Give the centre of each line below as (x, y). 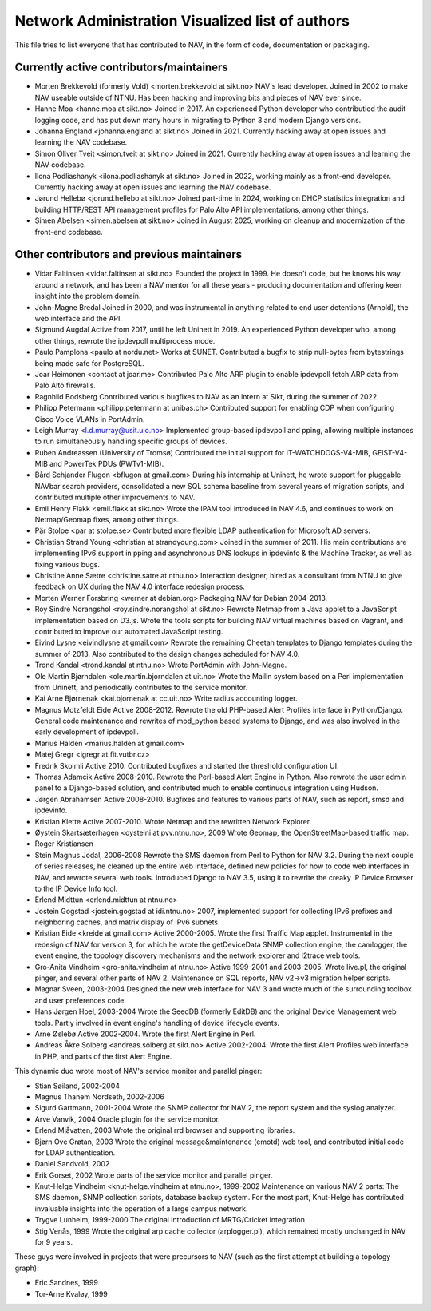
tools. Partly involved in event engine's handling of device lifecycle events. (157, 1023)
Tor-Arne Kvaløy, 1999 (71, 1293)
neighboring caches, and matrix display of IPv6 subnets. (127, 922)
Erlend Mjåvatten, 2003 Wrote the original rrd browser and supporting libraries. (165, 1130)
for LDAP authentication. (75, 1152)
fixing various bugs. (67, 564)
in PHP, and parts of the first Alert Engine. (103, 1056)
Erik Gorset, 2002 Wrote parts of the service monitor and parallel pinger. (154, 1175)
